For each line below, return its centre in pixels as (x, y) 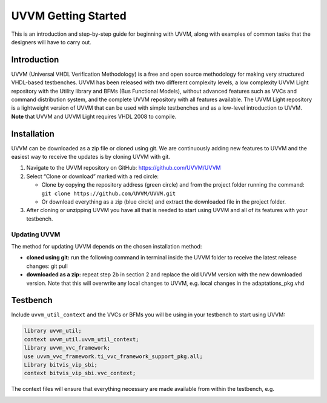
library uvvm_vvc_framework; (67, 348)
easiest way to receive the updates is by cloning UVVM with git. (91, 157)
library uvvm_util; (53, 331)
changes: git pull (47, 266)
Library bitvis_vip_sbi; (61, 365)
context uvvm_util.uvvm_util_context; (81, 339)
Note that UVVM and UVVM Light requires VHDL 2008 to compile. (94, 116)
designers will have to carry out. (51, 42)
